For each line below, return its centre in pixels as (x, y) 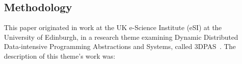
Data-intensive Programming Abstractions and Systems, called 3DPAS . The (120, 46)
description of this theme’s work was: (60, 56)
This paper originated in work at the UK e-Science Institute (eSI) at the (113, 27)
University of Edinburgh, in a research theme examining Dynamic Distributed (121, 37)
